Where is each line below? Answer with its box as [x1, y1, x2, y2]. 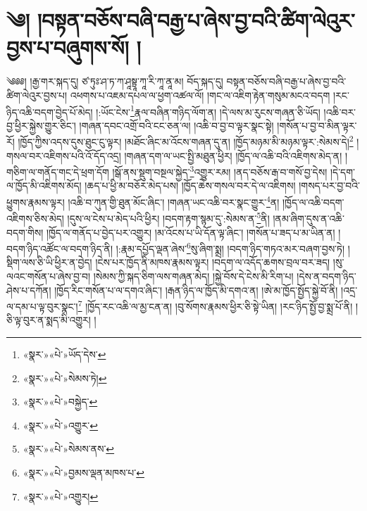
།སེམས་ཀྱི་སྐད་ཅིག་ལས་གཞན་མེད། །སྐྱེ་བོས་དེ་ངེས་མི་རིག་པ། [93, 268, 294, 283]
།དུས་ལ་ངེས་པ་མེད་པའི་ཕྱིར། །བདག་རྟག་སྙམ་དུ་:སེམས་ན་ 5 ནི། [67, 209, 270, 225]
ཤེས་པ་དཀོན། [6, 282, 51, 297]
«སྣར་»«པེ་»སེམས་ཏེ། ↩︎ [23, 370, 107, 385]
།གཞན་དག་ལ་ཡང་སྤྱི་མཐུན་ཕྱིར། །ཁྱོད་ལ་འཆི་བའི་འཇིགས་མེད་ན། [124, 148, 342, 163]
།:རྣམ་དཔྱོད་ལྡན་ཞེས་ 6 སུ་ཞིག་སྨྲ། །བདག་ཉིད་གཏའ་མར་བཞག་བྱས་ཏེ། [116, 239, 345, 255]
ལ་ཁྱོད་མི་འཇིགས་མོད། [6, 178, 82, 193]
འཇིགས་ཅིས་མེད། [6, 210, 64, 225]
